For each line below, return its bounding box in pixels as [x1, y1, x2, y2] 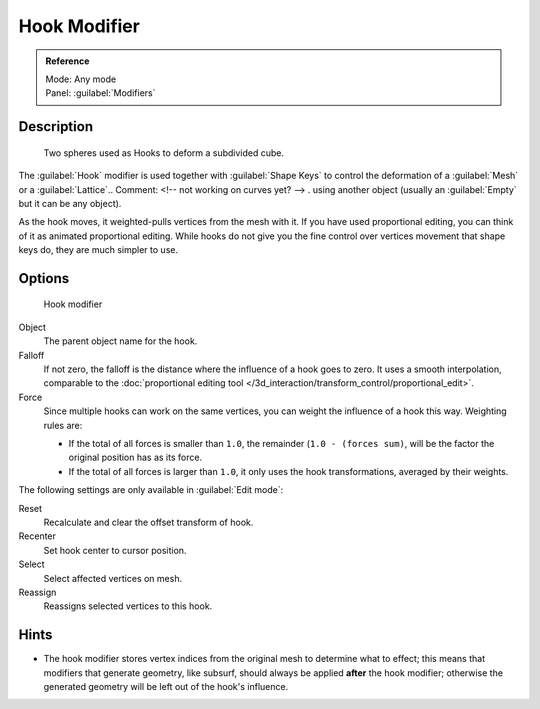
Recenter [18, 530, 57, 542]
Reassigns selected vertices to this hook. [43, 600, 213, 612]
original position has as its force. [68, 451, 203, 464]
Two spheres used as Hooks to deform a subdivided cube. [43, 146, 285, 159]
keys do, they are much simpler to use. [18, 244, 179, 256]
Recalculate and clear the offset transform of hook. [43, 516, 254, 528]
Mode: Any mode [45, 73, 117, 85]
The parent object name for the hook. [43, 335, 198, 347]
